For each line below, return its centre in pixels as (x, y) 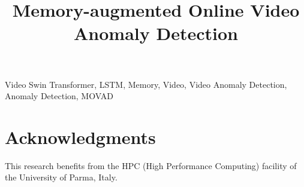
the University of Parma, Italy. (61, 177)
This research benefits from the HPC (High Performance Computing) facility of (151, 165)
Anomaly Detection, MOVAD (59, 96)
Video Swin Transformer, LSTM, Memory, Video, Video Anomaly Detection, (146, 84)
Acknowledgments (80, 137)
